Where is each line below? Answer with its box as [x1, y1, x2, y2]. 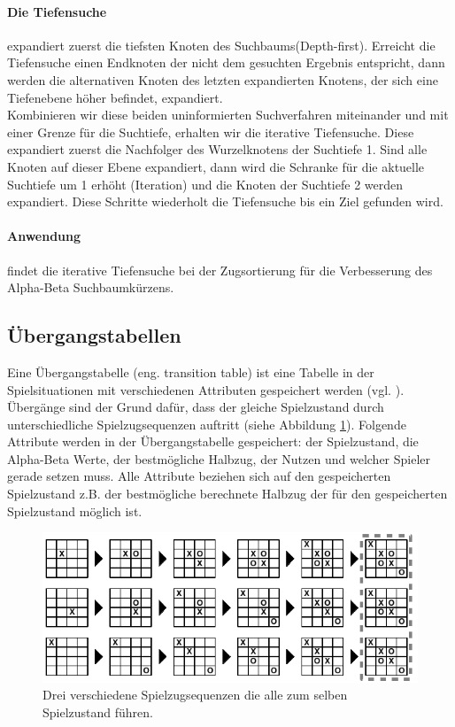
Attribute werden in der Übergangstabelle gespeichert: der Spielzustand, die [7, 432, 419, 451]
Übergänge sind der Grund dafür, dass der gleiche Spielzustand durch [7, 398, 384, 416]
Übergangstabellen [7, 321, 181, 349]
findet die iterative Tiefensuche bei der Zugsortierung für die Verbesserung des [7, 260, 433, 279]
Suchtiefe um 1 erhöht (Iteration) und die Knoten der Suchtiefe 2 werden [7, 174, 404, 193]
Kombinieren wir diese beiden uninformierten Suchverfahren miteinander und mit [7, 105, 449, 124]
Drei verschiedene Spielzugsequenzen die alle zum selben [42, 685, 348, 704]
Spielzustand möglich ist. [7, 501, 143, 520]
